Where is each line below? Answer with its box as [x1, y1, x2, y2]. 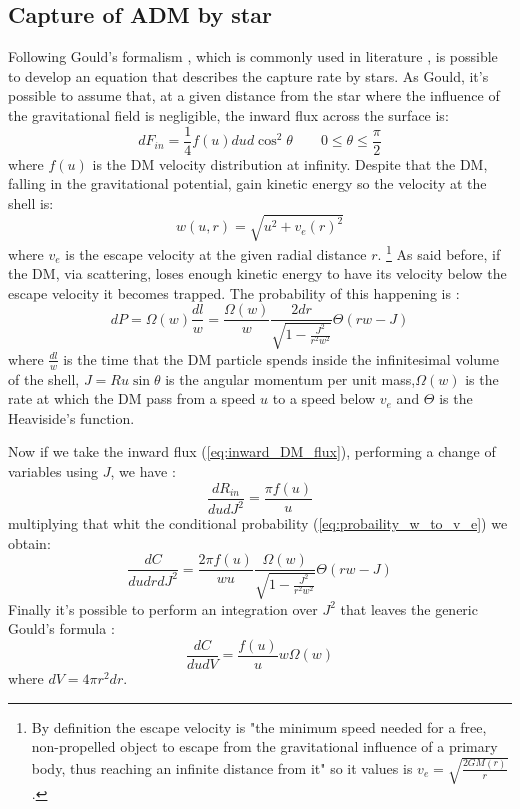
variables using [8, 461, 99, 482]
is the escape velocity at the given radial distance [65, 243, 367, 264]
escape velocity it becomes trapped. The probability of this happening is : [8, 282, 460, 303]
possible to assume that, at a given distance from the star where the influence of [8, 85, 500, 106]
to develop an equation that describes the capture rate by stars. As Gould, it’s [8, 65, 489, 86]
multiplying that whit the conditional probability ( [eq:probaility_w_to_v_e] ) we [8, 513, 508, 534]
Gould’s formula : [8, 618, 115, 639]
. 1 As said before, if [377, 240, 501, 264]
